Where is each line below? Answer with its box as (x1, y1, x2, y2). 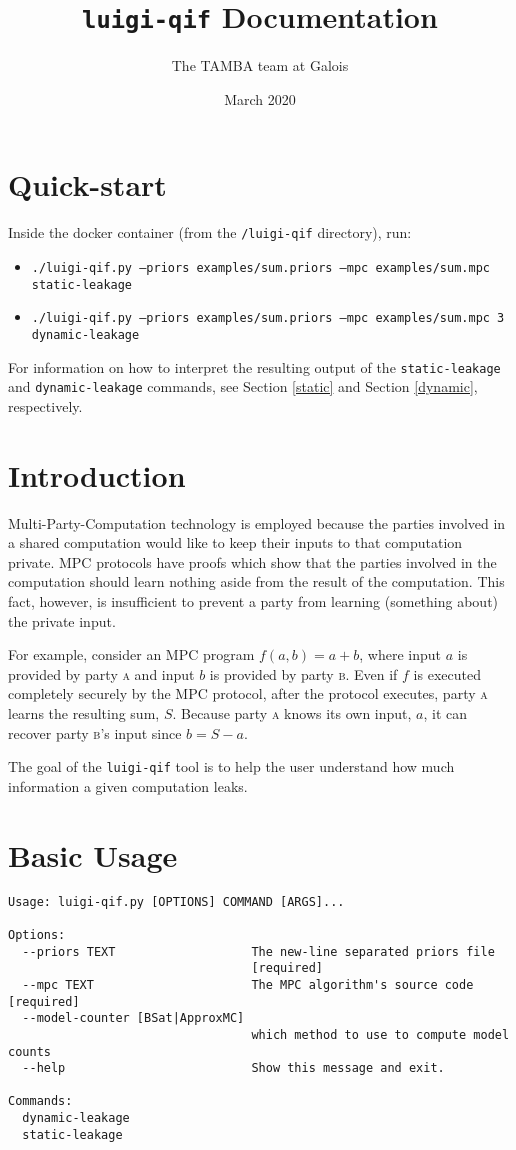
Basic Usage (8, 834, 178, 875)
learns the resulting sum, (8, 703, 160, 724)
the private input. (8, 610, 116, 631)
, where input (359, 644, 441, 665)
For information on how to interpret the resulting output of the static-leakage (8, 356, 501, 377)
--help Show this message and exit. (22, 1061, 445, 1076)
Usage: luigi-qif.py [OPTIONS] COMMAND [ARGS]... (8, 894, 345, 909)
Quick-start (8, 164, 167, 205)
